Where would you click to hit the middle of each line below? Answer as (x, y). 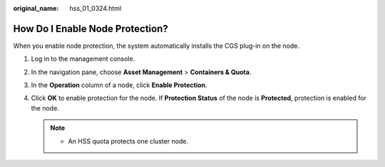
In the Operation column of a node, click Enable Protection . (119, 85)
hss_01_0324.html (95, 8)
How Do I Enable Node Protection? (91, 29)
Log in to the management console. (83, 59)
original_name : (36, 8)
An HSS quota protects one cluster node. (128, 141)
